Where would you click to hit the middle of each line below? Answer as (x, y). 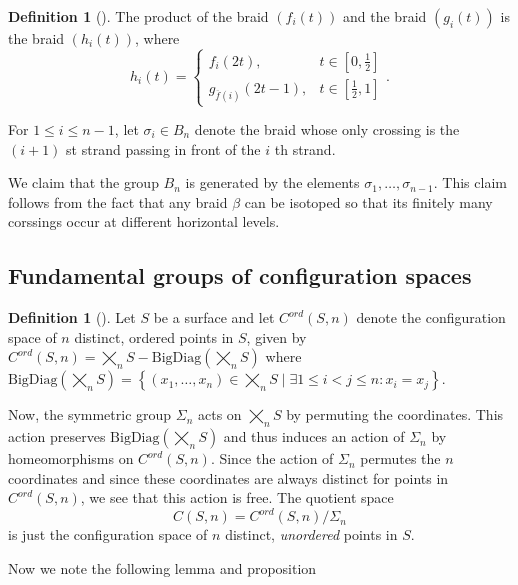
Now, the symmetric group (90, 414)
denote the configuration (431, 317)
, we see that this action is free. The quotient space (237, 497)
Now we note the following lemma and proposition (162, 568)
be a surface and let (214, 317)
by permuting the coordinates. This (395, 414)
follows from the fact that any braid (118, 201)
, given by (276, 336)
